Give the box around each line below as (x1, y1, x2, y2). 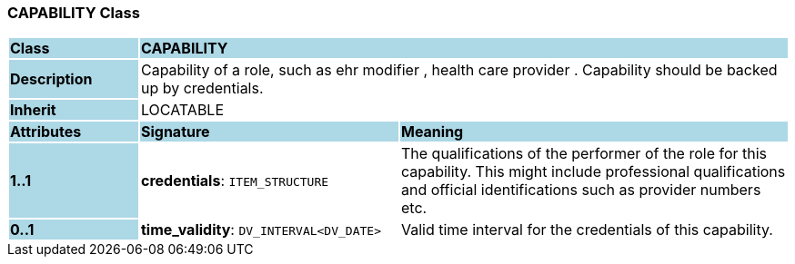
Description (10, 70, 93, 89)
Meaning (400, 122, 464, 142)
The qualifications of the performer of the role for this (400, 144, 768, 163)
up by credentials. (140, 79, 264, 98)
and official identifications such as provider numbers (400, 181, 761, 200)
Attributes (10, 122, 82, 142)
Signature (140, 122, 210, 142)
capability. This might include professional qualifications (400, 162, 786, 181)
